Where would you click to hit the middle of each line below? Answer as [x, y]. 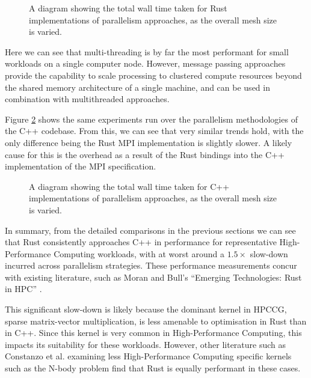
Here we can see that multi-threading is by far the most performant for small [147, 51]
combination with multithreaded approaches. [87, 99]
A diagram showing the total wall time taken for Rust [128, 8]
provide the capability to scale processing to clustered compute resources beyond [153, 75]
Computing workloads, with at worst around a [139, 253]
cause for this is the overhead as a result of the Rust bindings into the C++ [145, 154]
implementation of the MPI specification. [81, 166]
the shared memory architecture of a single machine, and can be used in [137, 87]
